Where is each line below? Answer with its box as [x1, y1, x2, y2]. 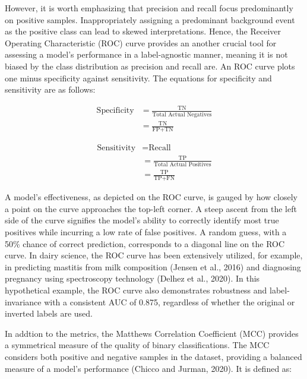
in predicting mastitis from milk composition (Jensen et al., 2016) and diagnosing [5, 260, 301, 273]
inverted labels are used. [5, 307, 93, 320]
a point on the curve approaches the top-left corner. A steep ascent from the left [5, 202, 297, 214]
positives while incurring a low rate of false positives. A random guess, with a [5, 226, 287, 238]
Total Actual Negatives [152, 111, 212, 118]
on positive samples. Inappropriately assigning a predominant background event [5, 13, 295, 26]
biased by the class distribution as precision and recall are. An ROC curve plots [5, 59, 295, 72]
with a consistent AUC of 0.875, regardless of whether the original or [44, 295, 295, 308]
